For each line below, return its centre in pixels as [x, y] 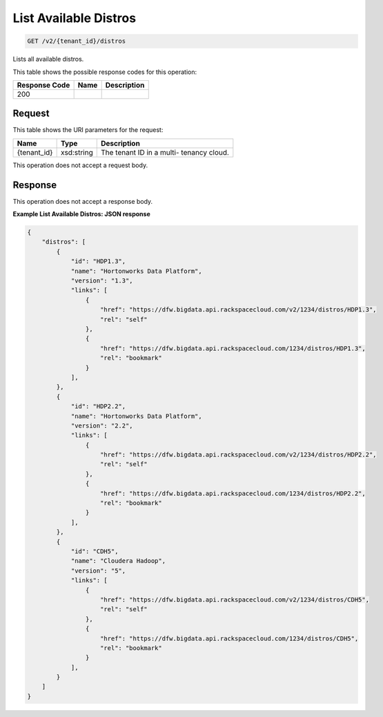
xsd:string [77, 152]
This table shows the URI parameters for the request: [88, 130]
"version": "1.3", [102, 281]
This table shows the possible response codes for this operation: [105, 72]
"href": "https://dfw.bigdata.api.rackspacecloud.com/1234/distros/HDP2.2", [233, 493]
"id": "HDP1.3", [98, 261]
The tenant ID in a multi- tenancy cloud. [165, 152]
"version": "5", [98, 571]
